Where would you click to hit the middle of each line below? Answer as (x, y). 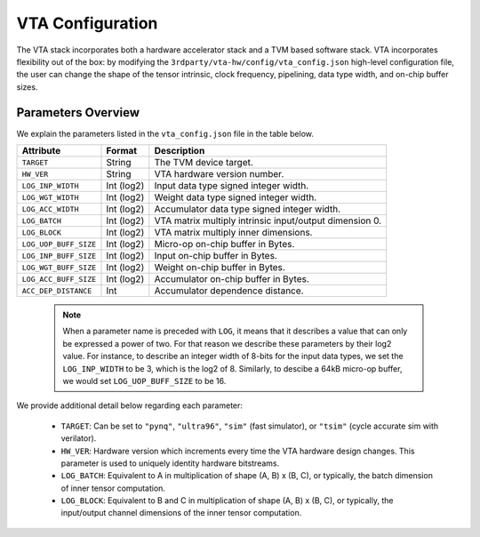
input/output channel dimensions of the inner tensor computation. (181, 513)
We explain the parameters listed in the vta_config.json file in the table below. (165, 133)
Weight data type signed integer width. (236, 197)
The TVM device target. (204, 163)
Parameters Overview (78, 112)
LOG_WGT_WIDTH (50, 197)
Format (122, 151)
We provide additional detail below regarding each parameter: (130, 405)
